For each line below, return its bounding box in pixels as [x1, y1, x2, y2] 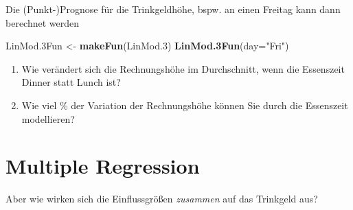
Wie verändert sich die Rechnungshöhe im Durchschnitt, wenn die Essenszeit [21, 61, 345, 75]
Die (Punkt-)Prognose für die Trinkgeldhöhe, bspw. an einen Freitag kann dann [5, 2, 341, 16]
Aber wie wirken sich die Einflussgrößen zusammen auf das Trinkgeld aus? [5, 191, 318, 206]
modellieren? [21, 111, 75, 126]
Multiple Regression [5, 152, 200, 180]
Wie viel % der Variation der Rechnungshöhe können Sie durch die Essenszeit [21, 97, 348, 112]
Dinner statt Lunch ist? [21, 75, 121, 89]
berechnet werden [5, 15, 80, 30]
